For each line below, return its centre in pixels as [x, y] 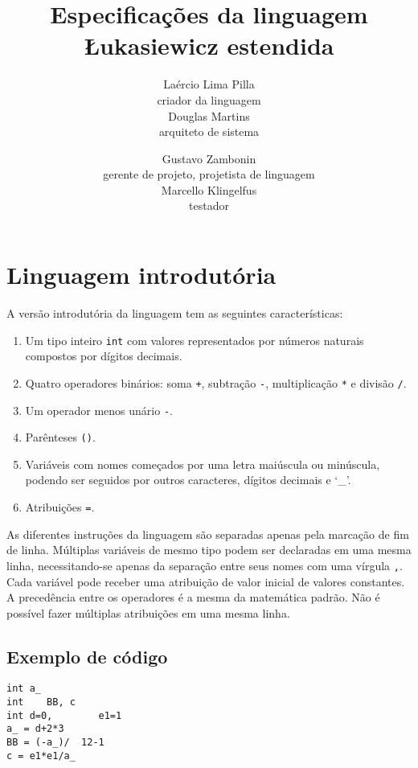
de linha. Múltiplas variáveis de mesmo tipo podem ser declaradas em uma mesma [209, 550]
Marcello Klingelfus [209, 189]
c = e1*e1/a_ [41, 756]
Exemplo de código [87, 656]
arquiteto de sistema [209, 131]
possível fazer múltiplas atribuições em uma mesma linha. [148, 612]
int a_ [24, 689]
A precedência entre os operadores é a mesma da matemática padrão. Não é [193, 597]
